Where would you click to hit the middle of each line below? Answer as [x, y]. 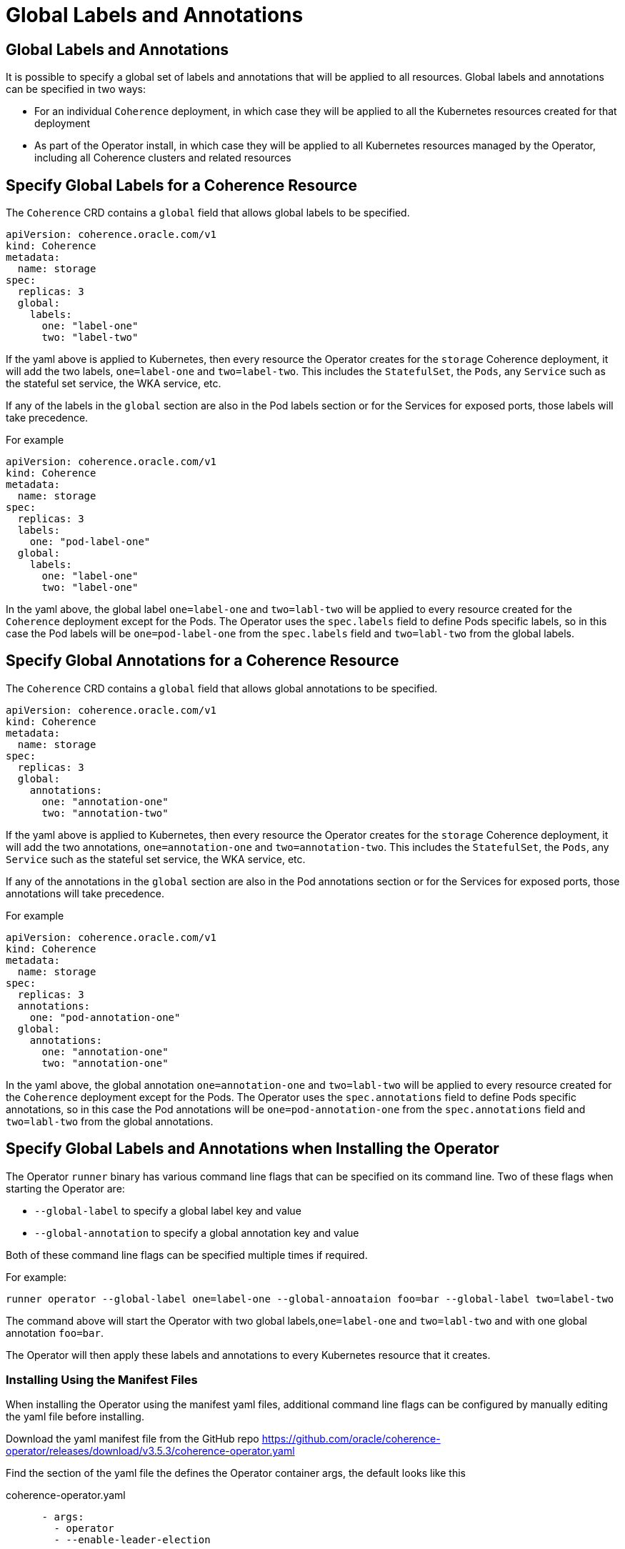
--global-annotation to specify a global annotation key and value [197, 1232]
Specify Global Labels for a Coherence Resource [181, 185]
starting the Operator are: [65, 1188]
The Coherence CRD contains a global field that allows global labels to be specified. [208, 213]
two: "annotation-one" [105, 1063]
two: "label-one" [90, 588]
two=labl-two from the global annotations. [110, 1121]
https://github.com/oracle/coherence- [351, 1439]
